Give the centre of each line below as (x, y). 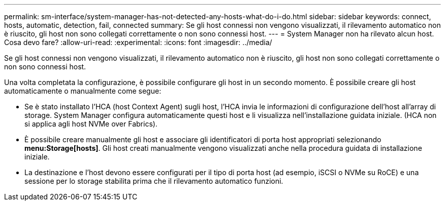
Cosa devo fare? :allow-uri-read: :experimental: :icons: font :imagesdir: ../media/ (138, 42)
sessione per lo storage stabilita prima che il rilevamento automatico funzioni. (154, 181)
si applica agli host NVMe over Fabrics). (91, 124)
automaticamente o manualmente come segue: (83, 91)
